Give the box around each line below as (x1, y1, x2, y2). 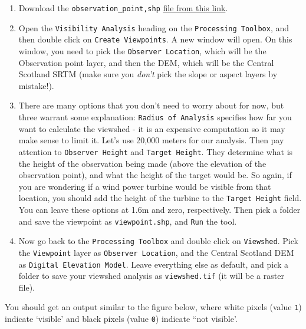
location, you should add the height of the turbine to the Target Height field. (18, 192, 302, 204)
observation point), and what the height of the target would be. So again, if (18, 169, 292, 181)
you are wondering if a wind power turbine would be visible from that (18, 180, 271, 192)
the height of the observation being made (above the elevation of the (18, 157, 266, 169)
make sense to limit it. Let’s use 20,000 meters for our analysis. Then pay (18, 134, 284, 146)
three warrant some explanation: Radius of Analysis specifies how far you (18, 111, 292, 123)
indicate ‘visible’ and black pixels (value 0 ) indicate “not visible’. (5, 312, 238, 325)
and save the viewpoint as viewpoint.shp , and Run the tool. (18, 215, 237, 227)
